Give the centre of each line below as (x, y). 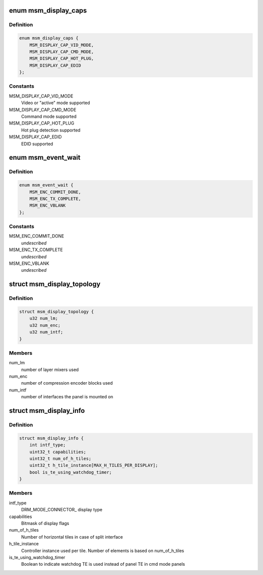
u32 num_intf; (46, 332)
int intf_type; (47, 445)
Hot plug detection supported (51, 130)
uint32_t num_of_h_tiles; (60, 458)
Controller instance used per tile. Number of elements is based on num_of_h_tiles (103, 551)
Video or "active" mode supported (56, 103)
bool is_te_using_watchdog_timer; (71, 472)
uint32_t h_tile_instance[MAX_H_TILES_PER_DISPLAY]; (94, 465)
